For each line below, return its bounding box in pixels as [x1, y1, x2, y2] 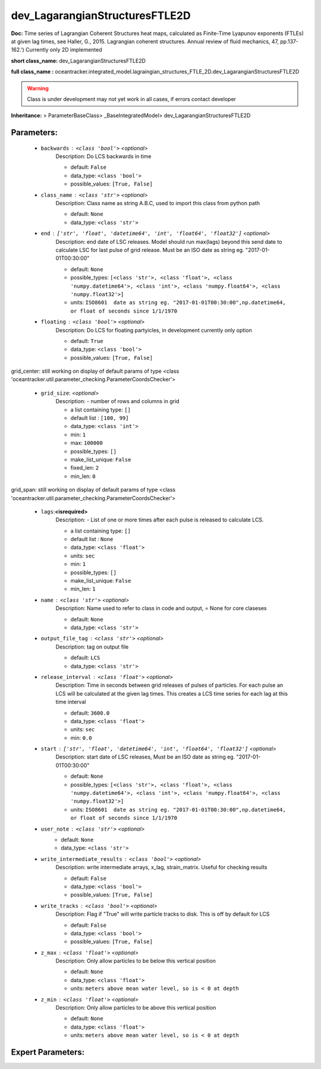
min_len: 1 [70, 586, 96, 593]
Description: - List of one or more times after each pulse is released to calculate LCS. [55, 516, 264, 523]
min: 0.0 [70, 734, 92, 741]
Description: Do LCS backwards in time [55, 153, 152, 160]
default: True [70, 337, 103, 344]
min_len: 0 [70, 473, 96, 480]
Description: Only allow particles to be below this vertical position [55, 957, 216, 964]
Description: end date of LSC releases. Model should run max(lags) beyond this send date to [55, 238, 282, 245]
